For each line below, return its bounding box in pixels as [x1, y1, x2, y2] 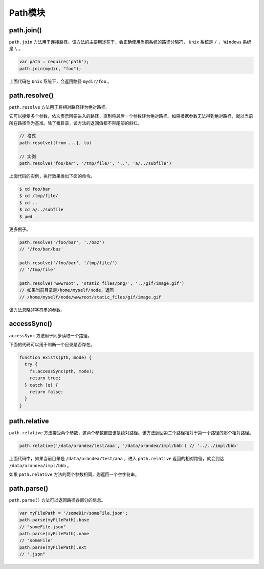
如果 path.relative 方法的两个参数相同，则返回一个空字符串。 [9, 471, 139, 477]
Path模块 [9, 7, 45, 18]
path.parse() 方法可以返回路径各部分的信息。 [9, 497, 106, 503]
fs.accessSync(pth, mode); [29, 368, 95, 374]
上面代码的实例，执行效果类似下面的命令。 [9, 173, 95, 179]
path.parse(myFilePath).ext [19, 544, 87, 550]
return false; [29, 389, 64, 395]
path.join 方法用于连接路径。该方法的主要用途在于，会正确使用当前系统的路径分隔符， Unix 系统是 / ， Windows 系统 [9, 39, 252, 45]
